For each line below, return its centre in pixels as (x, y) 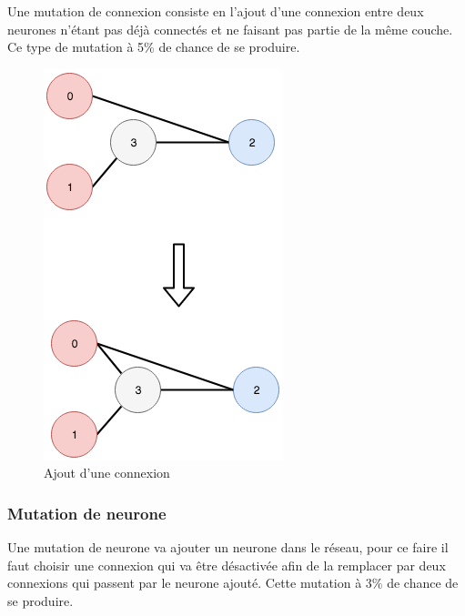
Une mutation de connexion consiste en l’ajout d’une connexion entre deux (216, 11)
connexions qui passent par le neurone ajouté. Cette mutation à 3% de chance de (233, 583)
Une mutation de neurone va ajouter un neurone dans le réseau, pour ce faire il (228, 547)
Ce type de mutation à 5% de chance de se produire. (154, 47)
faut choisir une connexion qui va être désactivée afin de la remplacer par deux (227, 565)
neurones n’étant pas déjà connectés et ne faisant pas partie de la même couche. (230, 29)
